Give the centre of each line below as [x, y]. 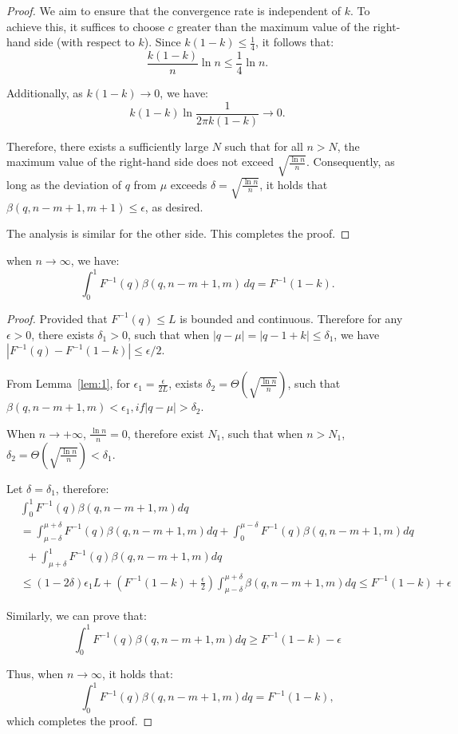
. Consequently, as [351, 162]
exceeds [189, 184]
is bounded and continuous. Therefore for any [291, 318]
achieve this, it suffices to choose [86, 26]
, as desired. [174, 206]
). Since [162, 42]
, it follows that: [295, 42]
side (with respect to [85, 42]
